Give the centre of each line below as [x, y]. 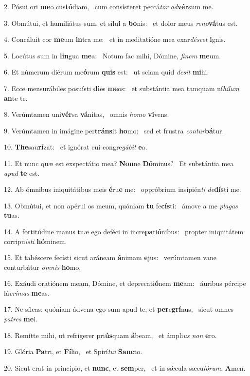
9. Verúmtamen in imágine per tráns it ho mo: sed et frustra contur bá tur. [114, 130]
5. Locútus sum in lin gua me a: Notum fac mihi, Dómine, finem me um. [113, 55]
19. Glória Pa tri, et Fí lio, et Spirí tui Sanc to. [73, 351]
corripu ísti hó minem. [36, 241]
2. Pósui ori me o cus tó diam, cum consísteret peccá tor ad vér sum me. [109, 6]
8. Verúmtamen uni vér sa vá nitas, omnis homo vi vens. [87, 114]
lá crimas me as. [27, 292]
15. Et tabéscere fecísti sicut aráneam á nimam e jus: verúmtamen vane [110, 257]
